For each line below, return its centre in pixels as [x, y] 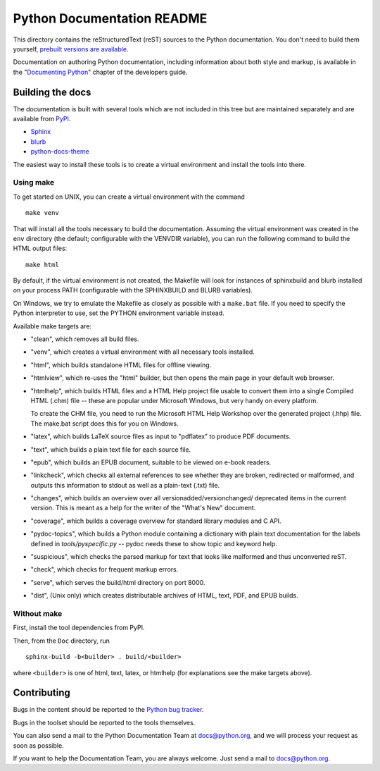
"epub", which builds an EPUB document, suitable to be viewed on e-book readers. [151, 462]
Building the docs [52, 92]
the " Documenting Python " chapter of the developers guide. [100, 72]
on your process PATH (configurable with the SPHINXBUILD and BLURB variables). [133, 290]
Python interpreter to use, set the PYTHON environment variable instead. [119, 313]
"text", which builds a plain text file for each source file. [111, 449]
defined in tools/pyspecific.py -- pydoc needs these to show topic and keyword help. [154, 543]
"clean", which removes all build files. [85, 339]
